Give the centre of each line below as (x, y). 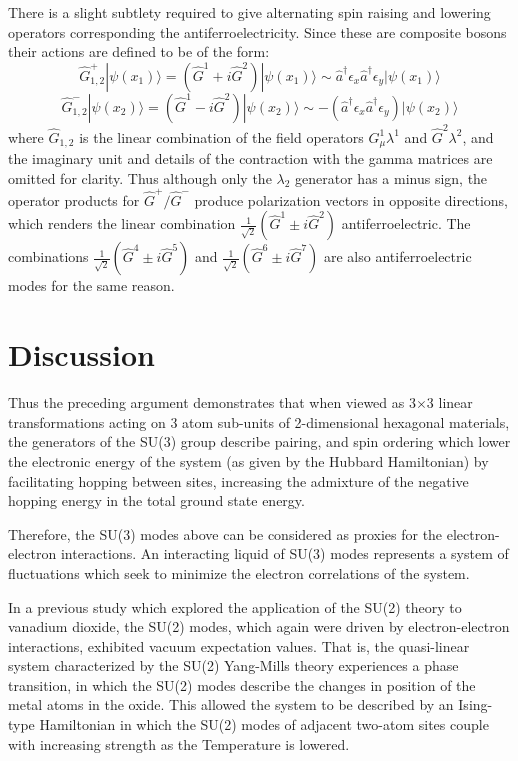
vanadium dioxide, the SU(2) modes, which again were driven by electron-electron (259, 626)
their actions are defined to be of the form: (139, 51)
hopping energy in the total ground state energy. (156, 500)
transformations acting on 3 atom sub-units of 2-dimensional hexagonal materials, (259, 421)
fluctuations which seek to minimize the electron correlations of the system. (239, 572)
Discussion (81, 354)
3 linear (449, 402)
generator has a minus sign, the (391, 177)
